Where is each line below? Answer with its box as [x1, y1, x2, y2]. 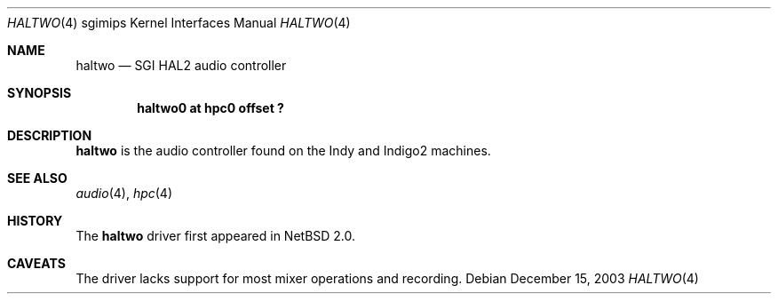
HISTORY [7, 213, 63, 228]
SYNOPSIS [7, 85, 72, 100]
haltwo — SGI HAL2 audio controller [75, 58, 287, 73]
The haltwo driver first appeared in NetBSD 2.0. [75, 228, 356, 243]
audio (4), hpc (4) [75, 186, 173, 201]
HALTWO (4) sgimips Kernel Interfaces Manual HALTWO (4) [7, 15, 351, 30]
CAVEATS [7, 256, 66, 271]
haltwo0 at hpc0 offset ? [137, 100, 284, 115]
